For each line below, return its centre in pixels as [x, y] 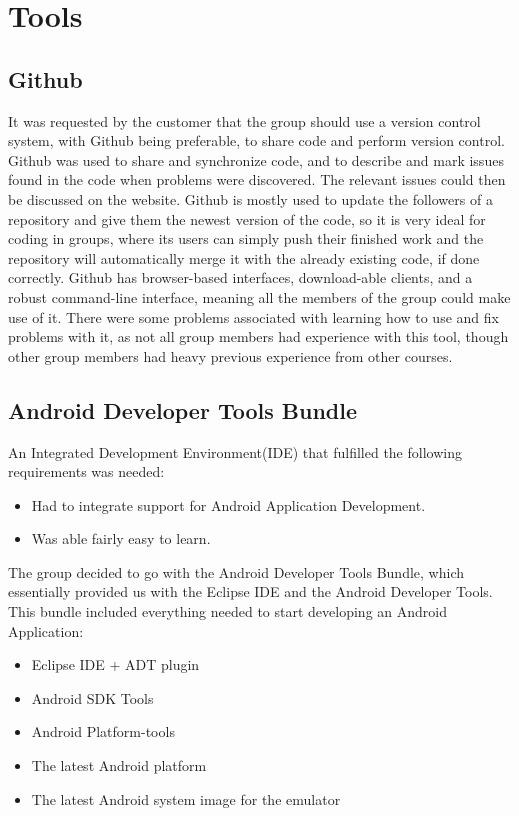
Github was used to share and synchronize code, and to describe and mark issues [256, 159]
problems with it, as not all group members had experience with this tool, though [258, 336]
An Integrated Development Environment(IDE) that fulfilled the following [235, 451]
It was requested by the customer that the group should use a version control [244, 120]
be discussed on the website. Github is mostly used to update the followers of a [250, 198]
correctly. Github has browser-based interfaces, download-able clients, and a [240, 277]
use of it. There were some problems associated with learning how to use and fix [253, 316]
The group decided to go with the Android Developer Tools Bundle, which [236, 571]
